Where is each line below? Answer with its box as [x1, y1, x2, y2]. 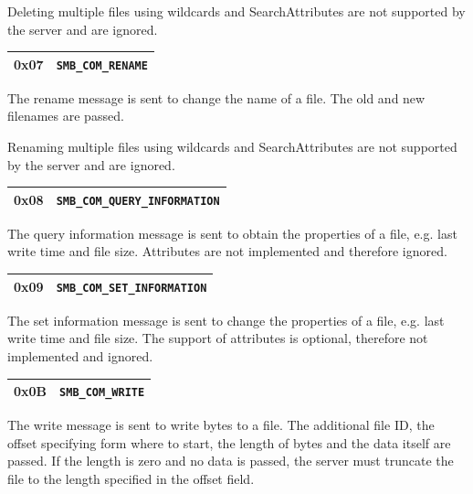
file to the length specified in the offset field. [7, 468, 255, 488]
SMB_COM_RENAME [56, 59, 148, 72]
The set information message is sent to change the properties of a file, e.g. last [7, 310, 445, 329]
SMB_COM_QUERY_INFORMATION [56, 194, 220, 208]
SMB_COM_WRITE [59, 386, 145, 399]
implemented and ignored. [7, 346, 153, 365]
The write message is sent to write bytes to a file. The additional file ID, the [7, 415, 435, 435]
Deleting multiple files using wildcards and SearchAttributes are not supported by [7, 2, 466, 20]
